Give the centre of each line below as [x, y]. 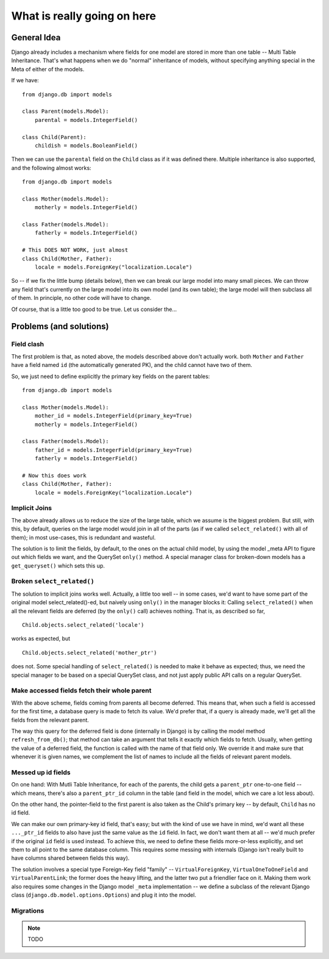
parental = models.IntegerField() [86, 120]
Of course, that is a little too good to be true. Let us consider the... [94, 309]
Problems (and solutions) [60, 326]
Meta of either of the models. [48, 69]
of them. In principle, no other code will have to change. [81, 298]
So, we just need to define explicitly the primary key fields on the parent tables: [111, 376]
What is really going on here [84, 16]
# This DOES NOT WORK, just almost [75, 250]
